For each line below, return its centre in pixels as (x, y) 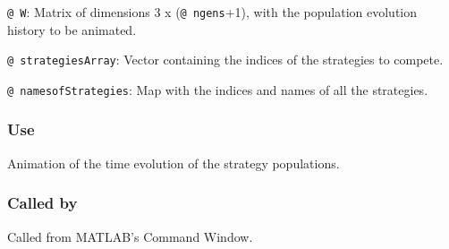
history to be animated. (72, 29)
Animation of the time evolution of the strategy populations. (174, 163)
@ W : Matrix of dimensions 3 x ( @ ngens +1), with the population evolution (212, 12)
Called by (42, 203)
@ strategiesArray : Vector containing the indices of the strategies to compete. (225, 60)
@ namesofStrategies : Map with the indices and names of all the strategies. (218, 89)
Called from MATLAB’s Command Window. (130, 236)
